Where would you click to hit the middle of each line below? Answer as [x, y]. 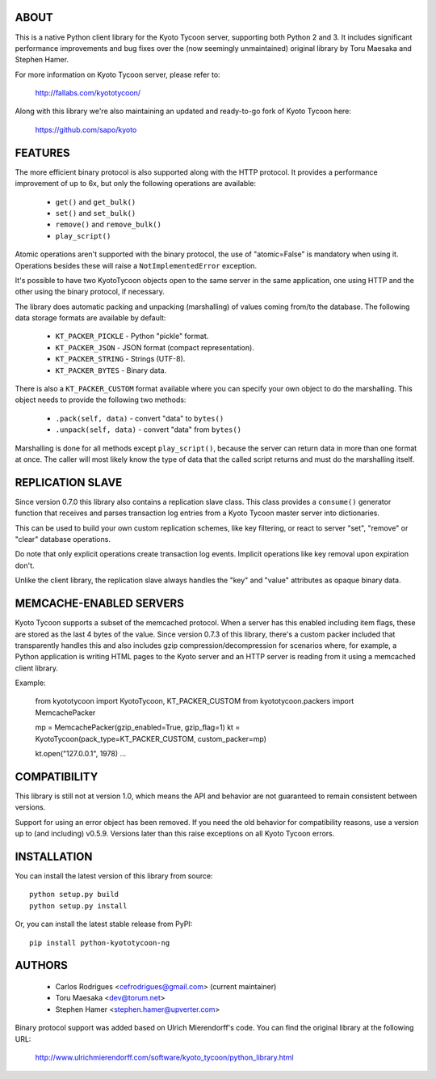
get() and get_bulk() [96, 201]
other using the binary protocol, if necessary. [90, 292]
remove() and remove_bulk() [108, 224]
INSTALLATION [54, 856]
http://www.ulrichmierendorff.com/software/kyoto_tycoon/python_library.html [164, 1057]
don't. [25, 565]
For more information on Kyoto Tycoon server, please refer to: [118, 74]
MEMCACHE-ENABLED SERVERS [100, 604]
